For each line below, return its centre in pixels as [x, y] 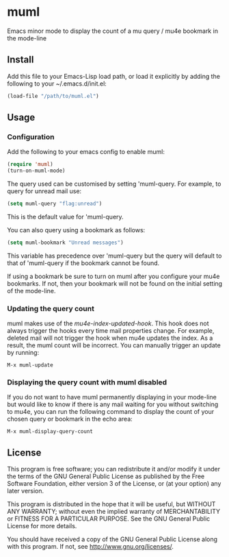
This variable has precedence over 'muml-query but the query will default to [114, 256]
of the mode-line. [31, 290]
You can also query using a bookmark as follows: [76, 230]
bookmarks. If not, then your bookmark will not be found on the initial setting [115, 283]
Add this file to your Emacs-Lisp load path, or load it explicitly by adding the [114, 76]
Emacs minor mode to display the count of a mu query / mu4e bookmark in [113, 31]
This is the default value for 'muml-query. [66, 216]
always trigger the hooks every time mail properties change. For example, [111, 331]
